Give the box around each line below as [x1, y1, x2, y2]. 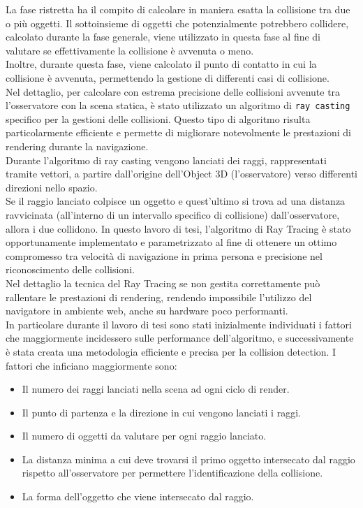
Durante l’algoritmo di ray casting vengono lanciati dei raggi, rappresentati [6, 152, 327, 167]
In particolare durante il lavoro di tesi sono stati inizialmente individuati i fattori [6, 317, 352, 331]
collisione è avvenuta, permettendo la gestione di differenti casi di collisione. [6, 70, 329, 85]
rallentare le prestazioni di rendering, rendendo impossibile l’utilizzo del [6, 289, 312, 304]
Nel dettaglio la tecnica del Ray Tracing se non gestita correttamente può [6, 275, 320, 290]
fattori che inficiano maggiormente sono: [6, 358, 177, 372]
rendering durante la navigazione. [6, 139, 149, 153]
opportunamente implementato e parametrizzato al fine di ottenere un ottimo [6, 235, 337, 249]
